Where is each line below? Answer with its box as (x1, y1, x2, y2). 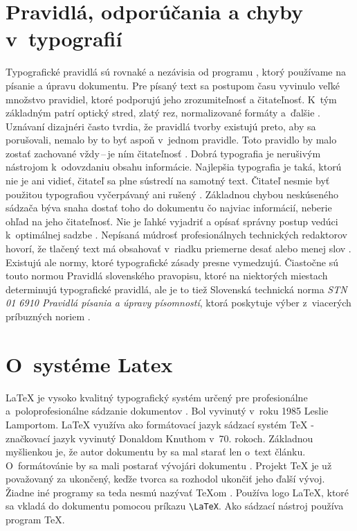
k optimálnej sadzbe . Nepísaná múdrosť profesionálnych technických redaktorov (6, 227, 347, 242)
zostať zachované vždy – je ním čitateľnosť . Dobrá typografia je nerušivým (6, 146, 321, 160)
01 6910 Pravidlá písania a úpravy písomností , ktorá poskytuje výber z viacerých (6, 295, 351, 310)
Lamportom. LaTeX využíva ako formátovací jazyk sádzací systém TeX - (6, 417, 314, 431)
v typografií (6, 24, 122, 53)
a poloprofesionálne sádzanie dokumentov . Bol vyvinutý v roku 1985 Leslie (6, 403, 329, 418)
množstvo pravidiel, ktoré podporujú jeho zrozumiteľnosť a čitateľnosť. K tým (6, 92, 337, 106)
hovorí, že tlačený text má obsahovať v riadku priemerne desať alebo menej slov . (6, 241, 351, 256)
